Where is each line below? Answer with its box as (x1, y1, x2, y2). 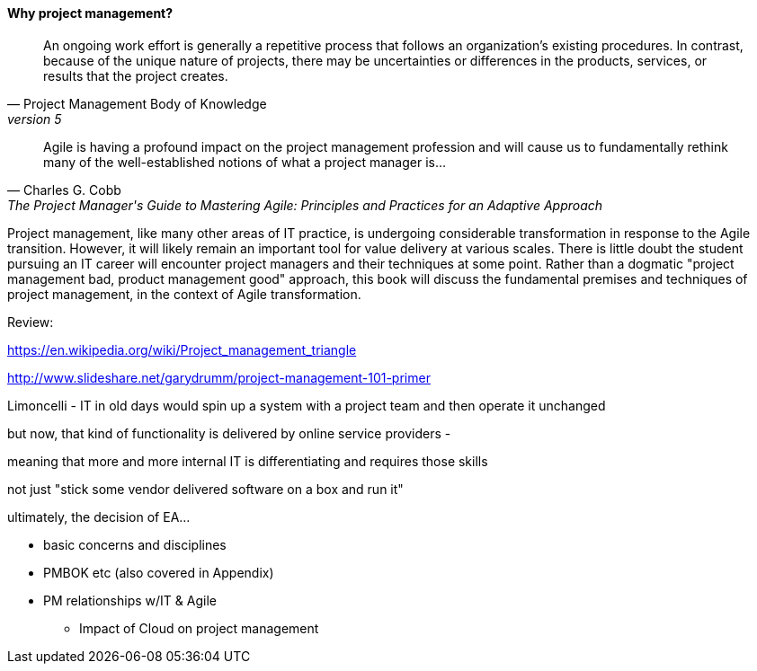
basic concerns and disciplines (43, 536, 227, 552)
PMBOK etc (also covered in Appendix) (43, 564, 274, 580)
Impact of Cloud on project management (79, 620, 319, 636)
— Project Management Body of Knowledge (7, 95, 267, 111)
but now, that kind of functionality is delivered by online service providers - (7, 425, 451, 441)
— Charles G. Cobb (7, 181, 121, 198)
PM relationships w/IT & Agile (43, 592, 217, 608)
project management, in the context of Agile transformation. (7, 286, 361, 302)
